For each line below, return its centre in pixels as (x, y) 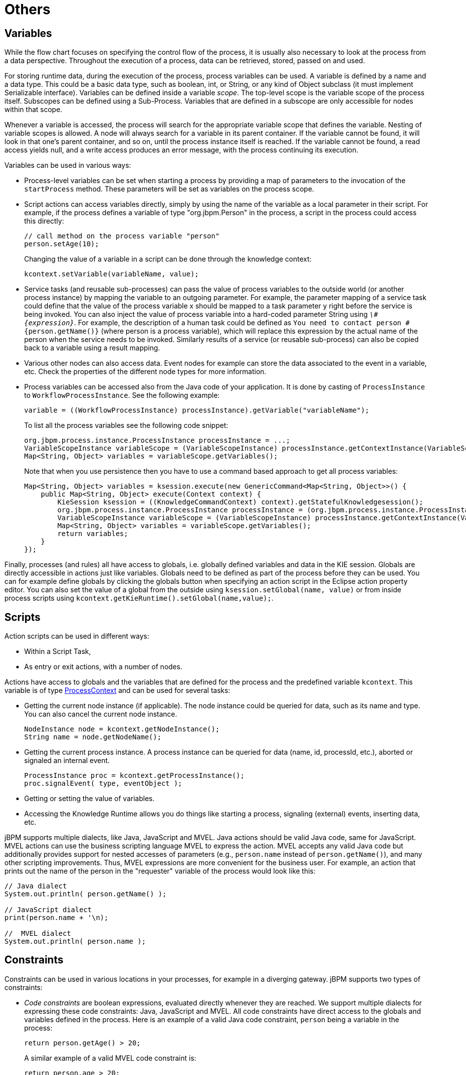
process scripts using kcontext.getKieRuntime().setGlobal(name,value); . (139, 598)
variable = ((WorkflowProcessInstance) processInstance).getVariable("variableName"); (197, 410)
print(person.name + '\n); (56, 918)
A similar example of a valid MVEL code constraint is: (110, 1058)
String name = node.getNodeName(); (93, 737)
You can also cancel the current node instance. (101, 714)
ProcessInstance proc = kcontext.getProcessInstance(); (134, 776)
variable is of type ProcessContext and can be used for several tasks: (117, 691)
